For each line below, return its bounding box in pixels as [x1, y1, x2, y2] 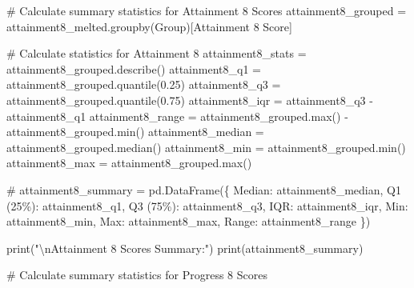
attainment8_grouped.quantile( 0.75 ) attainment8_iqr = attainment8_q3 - [6, 91, 373, 108]
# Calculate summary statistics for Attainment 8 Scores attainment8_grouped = [6, 2, 407, 18]
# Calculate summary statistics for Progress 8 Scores [6, 266, 267, 283]
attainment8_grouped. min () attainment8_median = [6, 123, 264, 140]
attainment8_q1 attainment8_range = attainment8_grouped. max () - [6, 107, 348, 124]
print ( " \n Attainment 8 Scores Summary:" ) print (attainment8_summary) [6, 239, 364, 256]
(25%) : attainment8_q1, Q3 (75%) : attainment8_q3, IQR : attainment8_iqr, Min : [6, 197, 408, 214]
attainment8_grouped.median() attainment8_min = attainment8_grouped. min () [6, 138, 406, 155]
